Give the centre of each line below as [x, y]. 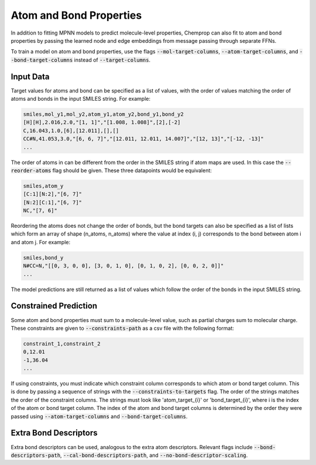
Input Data [30, 76]
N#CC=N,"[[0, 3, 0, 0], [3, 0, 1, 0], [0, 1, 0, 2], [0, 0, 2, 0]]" [123, 266]
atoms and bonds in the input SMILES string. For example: [80, 99]
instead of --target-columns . [112, 60]
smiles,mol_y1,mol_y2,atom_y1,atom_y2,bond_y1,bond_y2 [103, 114]
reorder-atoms [31, 170]
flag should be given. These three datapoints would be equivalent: [132, 170]
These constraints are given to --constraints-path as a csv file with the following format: [122, 328]
